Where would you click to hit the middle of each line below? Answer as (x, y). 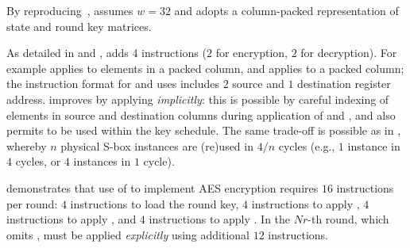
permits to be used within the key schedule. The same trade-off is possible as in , (204, 130)
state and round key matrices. (79, 26)
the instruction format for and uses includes (113, 84)
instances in (102, 161)
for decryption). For (349, 53)
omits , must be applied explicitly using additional (128, 234)
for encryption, (251, 53)
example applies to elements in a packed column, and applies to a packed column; (205, 68)
